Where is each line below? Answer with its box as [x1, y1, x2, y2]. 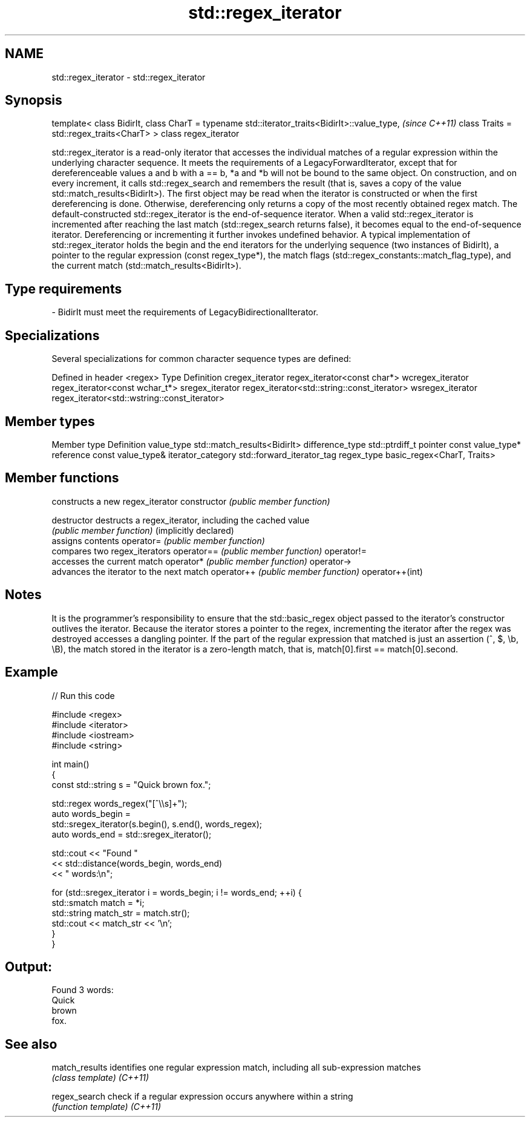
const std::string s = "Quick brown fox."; [51, 779, 211, 790]
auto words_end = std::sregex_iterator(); [51, 828, 212, 839]
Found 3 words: [51, 985, 114, 996]
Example [5, 664, 58, 680]
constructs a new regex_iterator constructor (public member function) [51, 496, 330, 507]
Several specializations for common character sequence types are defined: [51, 353, 352, 364]
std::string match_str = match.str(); [51, 907, 190, 918]
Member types [5, 413, 95, 429]
